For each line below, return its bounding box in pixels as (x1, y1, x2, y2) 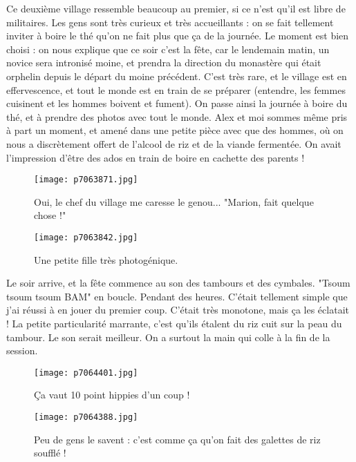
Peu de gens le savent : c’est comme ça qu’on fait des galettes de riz (34, 432, 321, 446)
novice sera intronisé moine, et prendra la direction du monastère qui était (6, 55, 321, 70)
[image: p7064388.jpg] (34, 412, 138, 423)
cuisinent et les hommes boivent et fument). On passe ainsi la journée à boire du (6, 96, 348, 110)
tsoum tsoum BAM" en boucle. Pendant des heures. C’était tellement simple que (6, 289, 348, 303)
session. (6, 343, 38, 358)
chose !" (34, 208, 66, 222)
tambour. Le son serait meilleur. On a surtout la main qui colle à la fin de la (6, 329, 330, 344)
